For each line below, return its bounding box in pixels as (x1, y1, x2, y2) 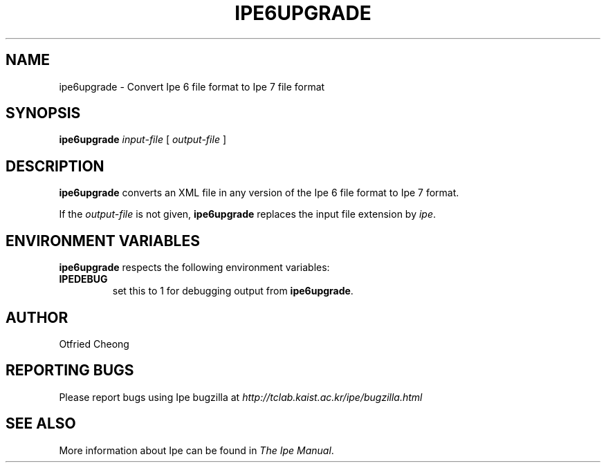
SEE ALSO (6, 415, 76, 433)
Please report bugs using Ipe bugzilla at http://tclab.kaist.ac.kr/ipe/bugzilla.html (59, 391, 423, 403)
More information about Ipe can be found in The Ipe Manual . (59, 444, 334, 456)
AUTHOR (6, 308, 68, 326)
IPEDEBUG (59, 273, 108, 286)
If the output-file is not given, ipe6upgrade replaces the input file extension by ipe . (59, 208, 437, 221)
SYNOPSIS (6, 104, 81, 122)
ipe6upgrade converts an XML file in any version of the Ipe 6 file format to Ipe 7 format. (59, 187, 459, 199)
